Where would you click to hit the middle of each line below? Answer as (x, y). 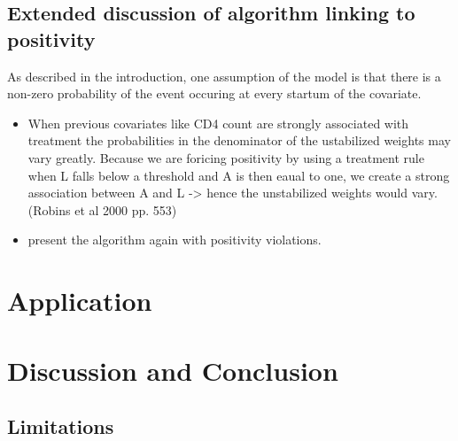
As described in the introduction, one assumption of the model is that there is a (224, 76)
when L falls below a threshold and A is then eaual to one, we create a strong (239, 175)
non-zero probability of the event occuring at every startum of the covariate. (214, 93)
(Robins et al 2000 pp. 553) (102, 209)
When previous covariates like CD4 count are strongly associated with (218, 123)
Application (80, 301)
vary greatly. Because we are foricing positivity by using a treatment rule (226, 157)
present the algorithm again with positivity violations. (175, 240)
